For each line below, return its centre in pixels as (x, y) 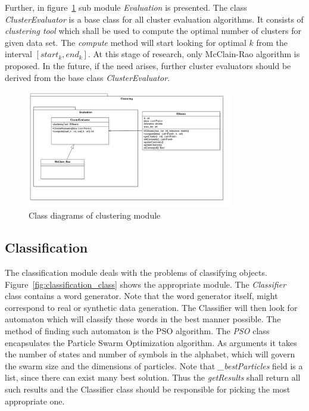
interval (18, 54)
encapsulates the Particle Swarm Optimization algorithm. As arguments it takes (151, 342)
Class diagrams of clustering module (95, 215)
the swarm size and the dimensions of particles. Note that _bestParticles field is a (154, 365)
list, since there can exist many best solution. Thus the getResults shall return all (153, 377)
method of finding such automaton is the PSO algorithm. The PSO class (137, 330)
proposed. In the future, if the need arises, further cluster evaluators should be (148, 65)
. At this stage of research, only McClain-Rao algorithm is (194, 54)
